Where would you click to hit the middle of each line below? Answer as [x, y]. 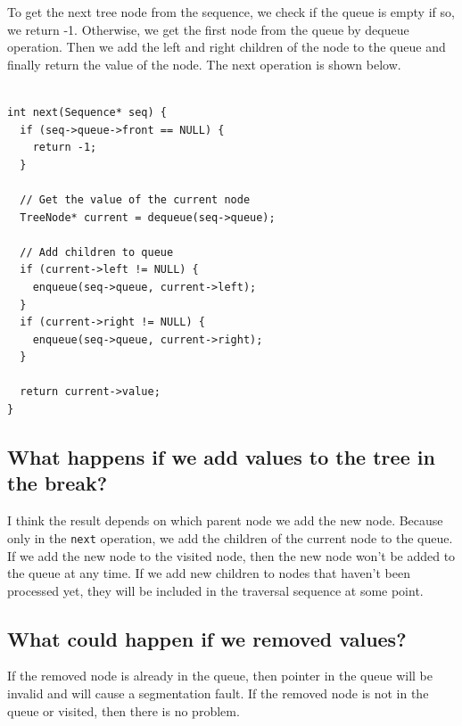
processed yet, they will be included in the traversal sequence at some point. [215, 590]
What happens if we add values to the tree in [221, 457]
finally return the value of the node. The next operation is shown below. [204, 64]
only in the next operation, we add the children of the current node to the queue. [230, 537]
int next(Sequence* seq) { [87, 112]
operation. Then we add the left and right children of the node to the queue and [227, 47]
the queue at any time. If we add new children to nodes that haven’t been [209, 573]
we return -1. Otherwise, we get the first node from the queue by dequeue [208, 29]
